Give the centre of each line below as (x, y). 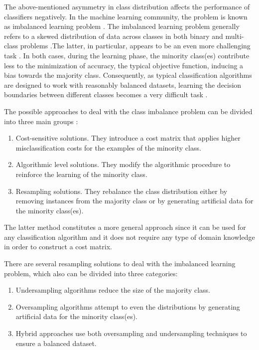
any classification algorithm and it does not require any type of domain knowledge (129, 237)
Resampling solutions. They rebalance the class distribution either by (122, 191)
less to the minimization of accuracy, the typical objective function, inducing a (124, 65)
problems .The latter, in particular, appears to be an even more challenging (135, 46)
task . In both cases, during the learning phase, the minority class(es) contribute (127, 55)
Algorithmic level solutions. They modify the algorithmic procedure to (123, 164)
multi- (235, 36)
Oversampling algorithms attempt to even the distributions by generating (128, 306)
